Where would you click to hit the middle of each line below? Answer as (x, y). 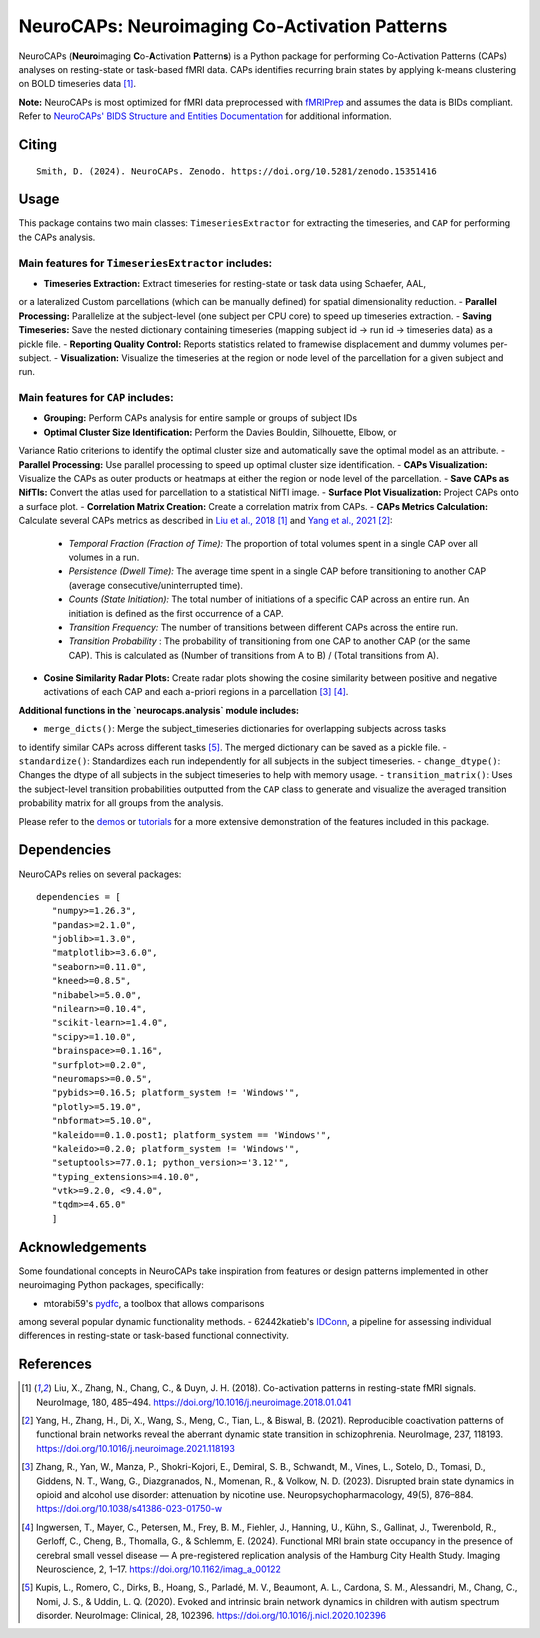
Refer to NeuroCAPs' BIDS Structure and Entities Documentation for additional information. (205, 116)
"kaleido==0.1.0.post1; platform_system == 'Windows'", (191, 1134)
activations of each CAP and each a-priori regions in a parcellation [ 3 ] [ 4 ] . (196, 692)
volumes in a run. (104, 557)
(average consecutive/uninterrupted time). (156, 585)
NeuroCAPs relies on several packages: (100, 874)
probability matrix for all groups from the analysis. (121, 803)
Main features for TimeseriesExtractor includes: (145, 263)
